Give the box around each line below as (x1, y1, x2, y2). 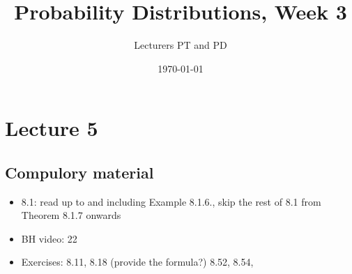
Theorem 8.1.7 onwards (21, 208, 121, 222)
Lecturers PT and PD (134, 38, 227, 52)
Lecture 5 (5, 114, 98, 142)
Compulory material (5, 161, 154, 183)
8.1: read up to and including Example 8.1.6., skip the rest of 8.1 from (21, 194, 321, 208)
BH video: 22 (21, 231, 77, 245)
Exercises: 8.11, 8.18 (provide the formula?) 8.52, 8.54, (21, 254, 254, 269)
